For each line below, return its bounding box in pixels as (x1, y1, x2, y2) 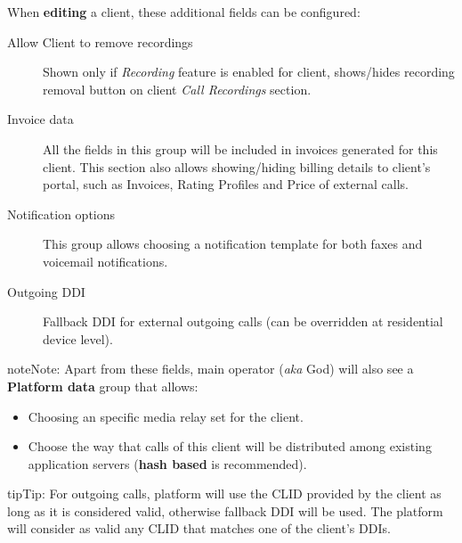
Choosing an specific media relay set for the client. (28, 407, 304, 425)
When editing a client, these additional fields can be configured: (7, 3, 361, 21)
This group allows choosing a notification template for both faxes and (43, 234, 423, 253)
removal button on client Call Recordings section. (43, 79, 312, 98)
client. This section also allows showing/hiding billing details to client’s (43, 157, 431, 176)
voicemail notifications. (43, 251, 168, 270)
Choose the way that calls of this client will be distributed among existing (28, 437, 432, 456)
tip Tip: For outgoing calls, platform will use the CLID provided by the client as (7, 484, 442, 503)
